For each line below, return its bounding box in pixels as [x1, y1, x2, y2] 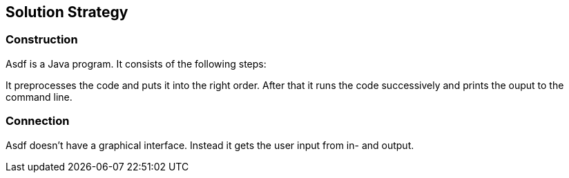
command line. [6, 90, 73, 103]
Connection [6, 114, 70, 128]
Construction [6, 32, 78, 47]
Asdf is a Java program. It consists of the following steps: [6, 57, 267, 70]
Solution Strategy [6, 3, 128, 21]
